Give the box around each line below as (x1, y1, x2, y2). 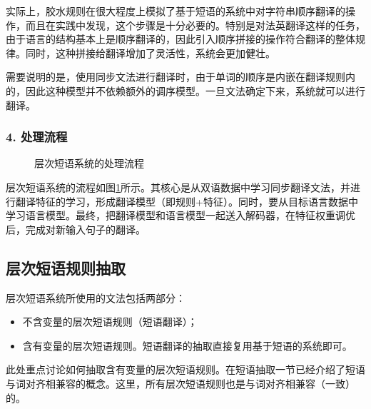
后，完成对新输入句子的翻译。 (6, 221, 146, 236)
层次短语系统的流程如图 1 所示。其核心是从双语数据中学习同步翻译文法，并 (6, 179, 350, 194)
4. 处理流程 (6, 128, 68, 146)
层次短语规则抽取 (6, 256, 126, 278)
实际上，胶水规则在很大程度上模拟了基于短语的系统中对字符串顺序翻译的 (6, 4, 345, 18)
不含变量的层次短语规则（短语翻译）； (22, 314, 198, 329)
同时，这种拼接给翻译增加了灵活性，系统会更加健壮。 (25, 45, 275, 60)
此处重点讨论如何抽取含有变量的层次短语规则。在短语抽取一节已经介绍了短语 (6, 362, 365, 377)
